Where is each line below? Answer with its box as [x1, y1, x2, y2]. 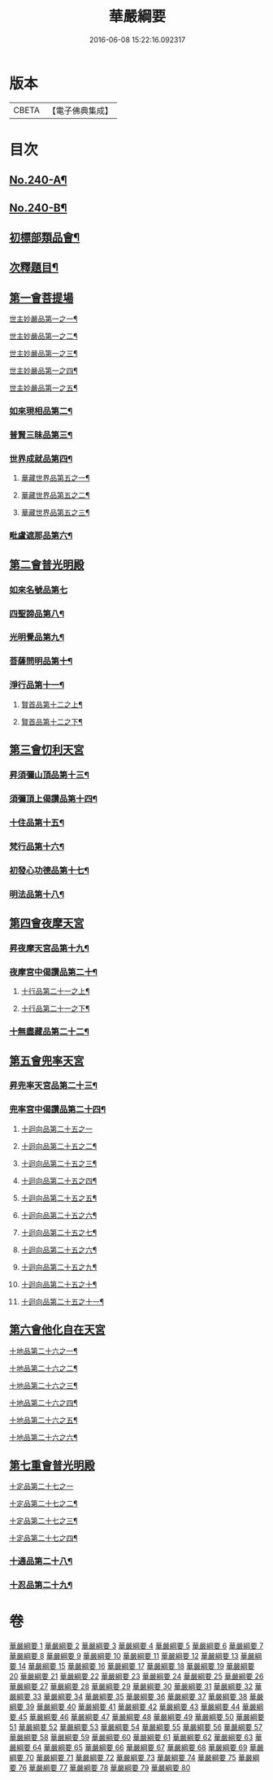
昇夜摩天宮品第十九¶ [9, 942, 90, 954]
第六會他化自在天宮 [9, 1323, 106, 1337]
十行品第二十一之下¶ [20, 1003, 90, 1013]
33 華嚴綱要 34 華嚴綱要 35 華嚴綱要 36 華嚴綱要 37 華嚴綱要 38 [32, 1692, 248, 1702]
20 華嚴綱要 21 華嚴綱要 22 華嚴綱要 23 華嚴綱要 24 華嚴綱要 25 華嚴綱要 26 [9, 1672, 264, 1682]
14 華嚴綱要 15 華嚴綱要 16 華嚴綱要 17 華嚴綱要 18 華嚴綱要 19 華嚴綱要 [18, 1661, 255, 1671]
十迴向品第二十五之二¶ [20, 1141, 97, 1151]
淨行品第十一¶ [9, 680, 64, 691]
